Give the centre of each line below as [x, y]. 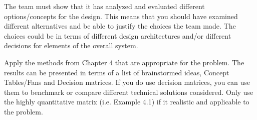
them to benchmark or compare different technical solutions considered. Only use [129, 92]
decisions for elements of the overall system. [71, 45]
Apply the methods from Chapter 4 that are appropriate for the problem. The [124, 62]
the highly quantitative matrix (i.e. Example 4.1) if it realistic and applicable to [127, 102]
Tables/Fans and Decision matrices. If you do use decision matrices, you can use [127, 82]
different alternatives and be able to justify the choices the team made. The [120, 26]
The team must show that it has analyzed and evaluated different [104, 6]
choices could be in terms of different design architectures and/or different [118, 35]
